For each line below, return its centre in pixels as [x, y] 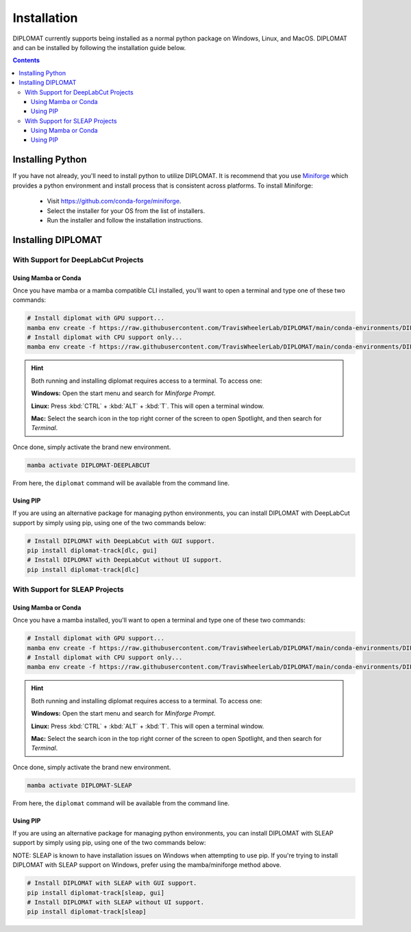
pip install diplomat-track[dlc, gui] [92, 550]
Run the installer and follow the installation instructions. [125, 220]
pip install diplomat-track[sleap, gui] [96, 893]
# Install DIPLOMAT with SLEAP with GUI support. [112, 883]
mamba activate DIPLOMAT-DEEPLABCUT [89, 465]
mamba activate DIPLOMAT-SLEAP [80, 785]
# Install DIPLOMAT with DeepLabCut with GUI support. [121, 541]
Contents [26, 60]
